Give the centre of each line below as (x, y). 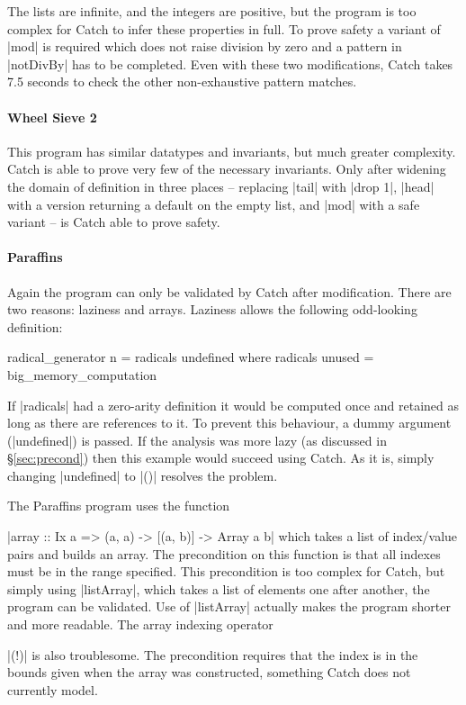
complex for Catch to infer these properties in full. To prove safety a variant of (224, 28)
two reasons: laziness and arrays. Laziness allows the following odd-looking (212, 309)
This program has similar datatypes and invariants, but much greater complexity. (232, 151)
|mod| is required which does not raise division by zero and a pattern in (205, 46)
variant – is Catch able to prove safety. (114, 222)
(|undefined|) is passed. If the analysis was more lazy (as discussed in (197, 440)
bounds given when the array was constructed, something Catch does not (209, 672)
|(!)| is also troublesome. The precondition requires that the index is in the (213, 654)
